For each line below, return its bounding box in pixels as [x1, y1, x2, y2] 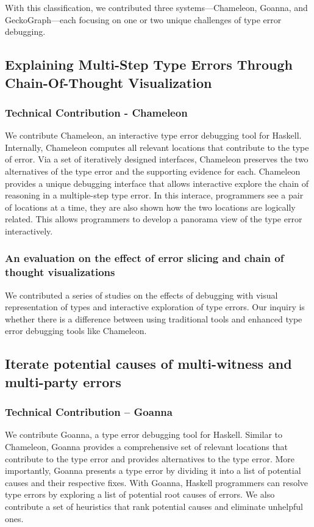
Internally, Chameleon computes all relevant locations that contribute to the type [5, 140, 309, 153]
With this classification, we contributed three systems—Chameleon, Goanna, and [5, 1, 308, 13]
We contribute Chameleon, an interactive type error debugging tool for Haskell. [5, 129, 302, 142]
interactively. [5, 224, 53, 237]
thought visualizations [5, 264, 115, 280]
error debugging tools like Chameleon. [5, 324, 147, 337]
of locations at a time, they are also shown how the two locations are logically [5, 200, 296, 213]
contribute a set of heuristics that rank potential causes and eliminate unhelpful [5, 500, 303, 512]
